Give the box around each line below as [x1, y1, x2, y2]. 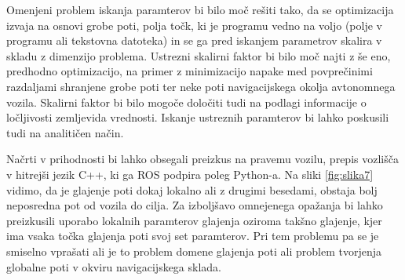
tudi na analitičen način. [6, 124, 124, 140]
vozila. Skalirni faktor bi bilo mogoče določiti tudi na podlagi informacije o [6, 93, 367, 110]
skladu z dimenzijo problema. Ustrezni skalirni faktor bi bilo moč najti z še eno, [6, 47, 391, 64]
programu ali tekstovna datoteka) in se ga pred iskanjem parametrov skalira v [6, 32, 382, 49]
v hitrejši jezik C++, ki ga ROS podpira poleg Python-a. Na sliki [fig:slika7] [6, 165, 374, 182]
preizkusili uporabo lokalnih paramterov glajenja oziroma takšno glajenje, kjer [6, 212, 382, 228]
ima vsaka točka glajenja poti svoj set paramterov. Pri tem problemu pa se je [6, 227, 379, 244]
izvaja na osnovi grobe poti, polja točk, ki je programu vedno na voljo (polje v [6, 16, 382, 33]
